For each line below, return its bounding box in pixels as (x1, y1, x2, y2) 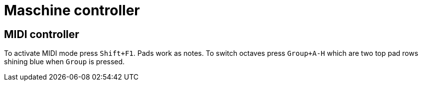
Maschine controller (4, 2, 140, 19)
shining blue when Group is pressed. (4, 57, 125, 66)
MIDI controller (4, 28, 79, 41)
